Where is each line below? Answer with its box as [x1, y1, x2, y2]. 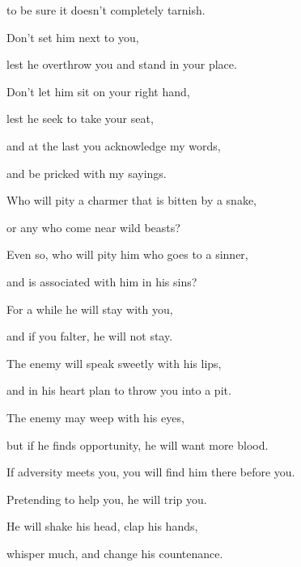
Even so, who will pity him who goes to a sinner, [6, 246, 248, 263]
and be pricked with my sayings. [6, 164, 167, 181]
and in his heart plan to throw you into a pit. [6, 382, 231, 399]
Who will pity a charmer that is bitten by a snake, [6, 192, 257, 209]
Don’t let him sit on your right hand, [6, 83, 190, 99]
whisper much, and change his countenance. [6, 544, 223, 561]
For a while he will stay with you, [6, 300, 173, 317]
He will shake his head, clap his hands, [6, 518, 198, 535]
